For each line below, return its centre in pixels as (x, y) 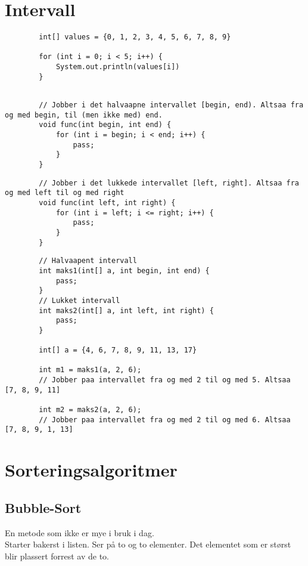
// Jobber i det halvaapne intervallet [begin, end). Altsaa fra (171, 105)
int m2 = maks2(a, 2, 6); (90, 410)
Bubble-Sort (43, 507)
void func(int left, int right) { (107, 202)
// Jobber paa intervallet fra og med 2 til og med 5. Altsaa (165, 380)
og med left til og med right (65, 193)
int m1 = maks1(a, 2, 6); (90, 370)
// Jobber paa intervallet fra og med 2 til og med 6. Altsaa (165, 420)
